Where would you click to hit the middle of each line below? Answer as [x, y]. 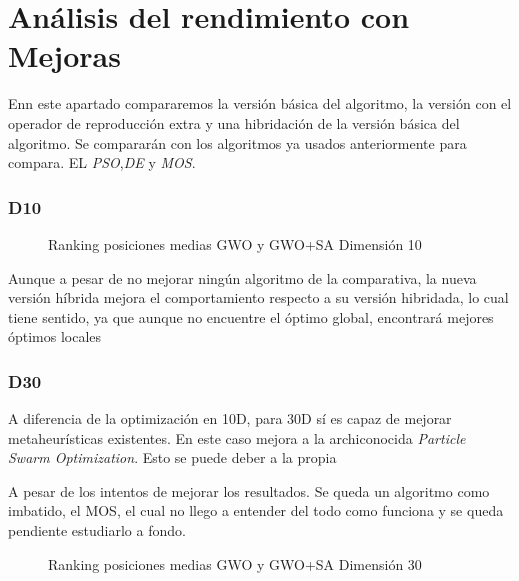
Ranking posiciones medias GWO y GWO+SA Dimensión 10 [235, 243]
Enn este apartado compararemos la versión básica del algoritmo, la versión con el [260, 103]
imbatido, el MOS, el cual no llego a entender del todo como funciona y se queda [256, 510]
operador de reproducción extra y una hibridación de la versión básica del [234, 122]
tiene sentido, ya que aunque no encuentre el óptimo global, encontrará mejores [251, 316]
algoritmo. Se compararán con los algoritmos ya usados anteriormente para [237, 142]
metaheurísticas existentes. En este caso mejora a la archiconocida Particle [237, 437]
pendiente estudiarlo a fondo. [97, 530]
